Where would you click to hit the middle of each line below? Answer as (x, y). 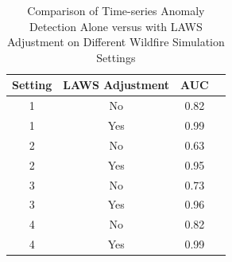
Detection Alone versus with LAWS (116, 26)
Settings (116, 57)
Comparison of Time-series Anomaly (116, 10)
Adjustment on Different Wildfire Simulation (116, 42)
